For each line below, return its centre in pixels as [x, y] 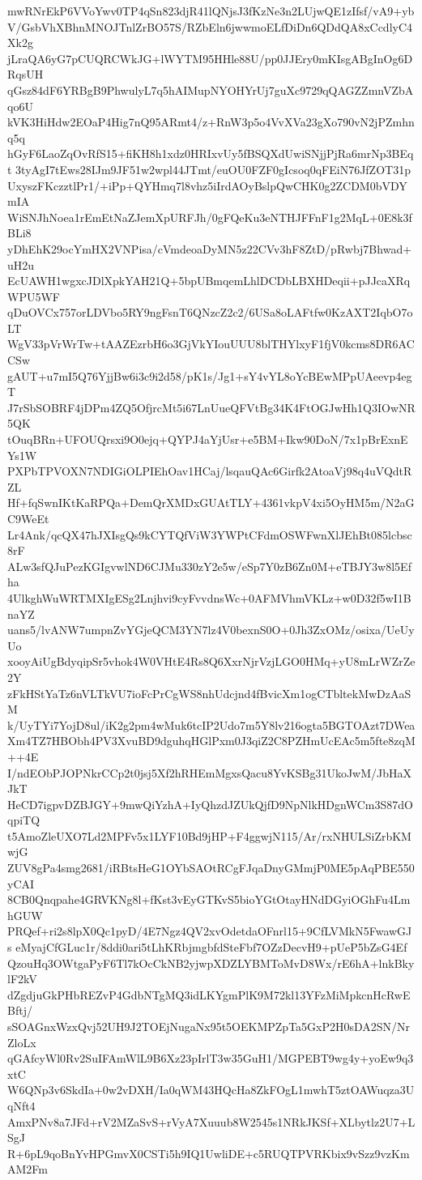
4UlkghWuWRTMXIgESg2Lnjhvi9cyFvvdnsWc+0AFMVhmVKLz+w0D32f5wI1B [209, 597]
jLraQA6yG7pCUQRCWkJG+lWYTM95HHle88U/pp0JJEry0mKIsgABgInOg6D [210, 58]
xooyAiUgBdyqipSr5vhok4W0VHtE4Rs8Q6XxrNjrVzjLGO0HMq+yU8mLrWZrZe [211, 661]
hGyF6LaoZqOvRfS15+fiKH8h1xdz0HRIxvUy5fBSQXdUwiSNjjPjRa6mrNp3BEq [211, 153]
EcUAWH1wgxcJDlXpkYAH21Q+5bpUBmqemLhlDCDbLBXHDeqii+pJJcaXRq [209, 281]
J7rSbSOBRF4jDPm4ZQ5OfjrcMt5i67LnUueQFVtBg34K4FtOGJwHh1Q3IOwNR [211, 407]
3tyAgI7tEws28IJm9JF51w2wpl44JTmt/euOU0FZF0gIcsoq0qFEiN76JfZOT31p [213, 169]
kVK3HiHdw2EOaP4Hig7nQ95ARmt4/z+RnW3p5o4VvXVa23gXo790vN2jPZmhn [211, 122]
